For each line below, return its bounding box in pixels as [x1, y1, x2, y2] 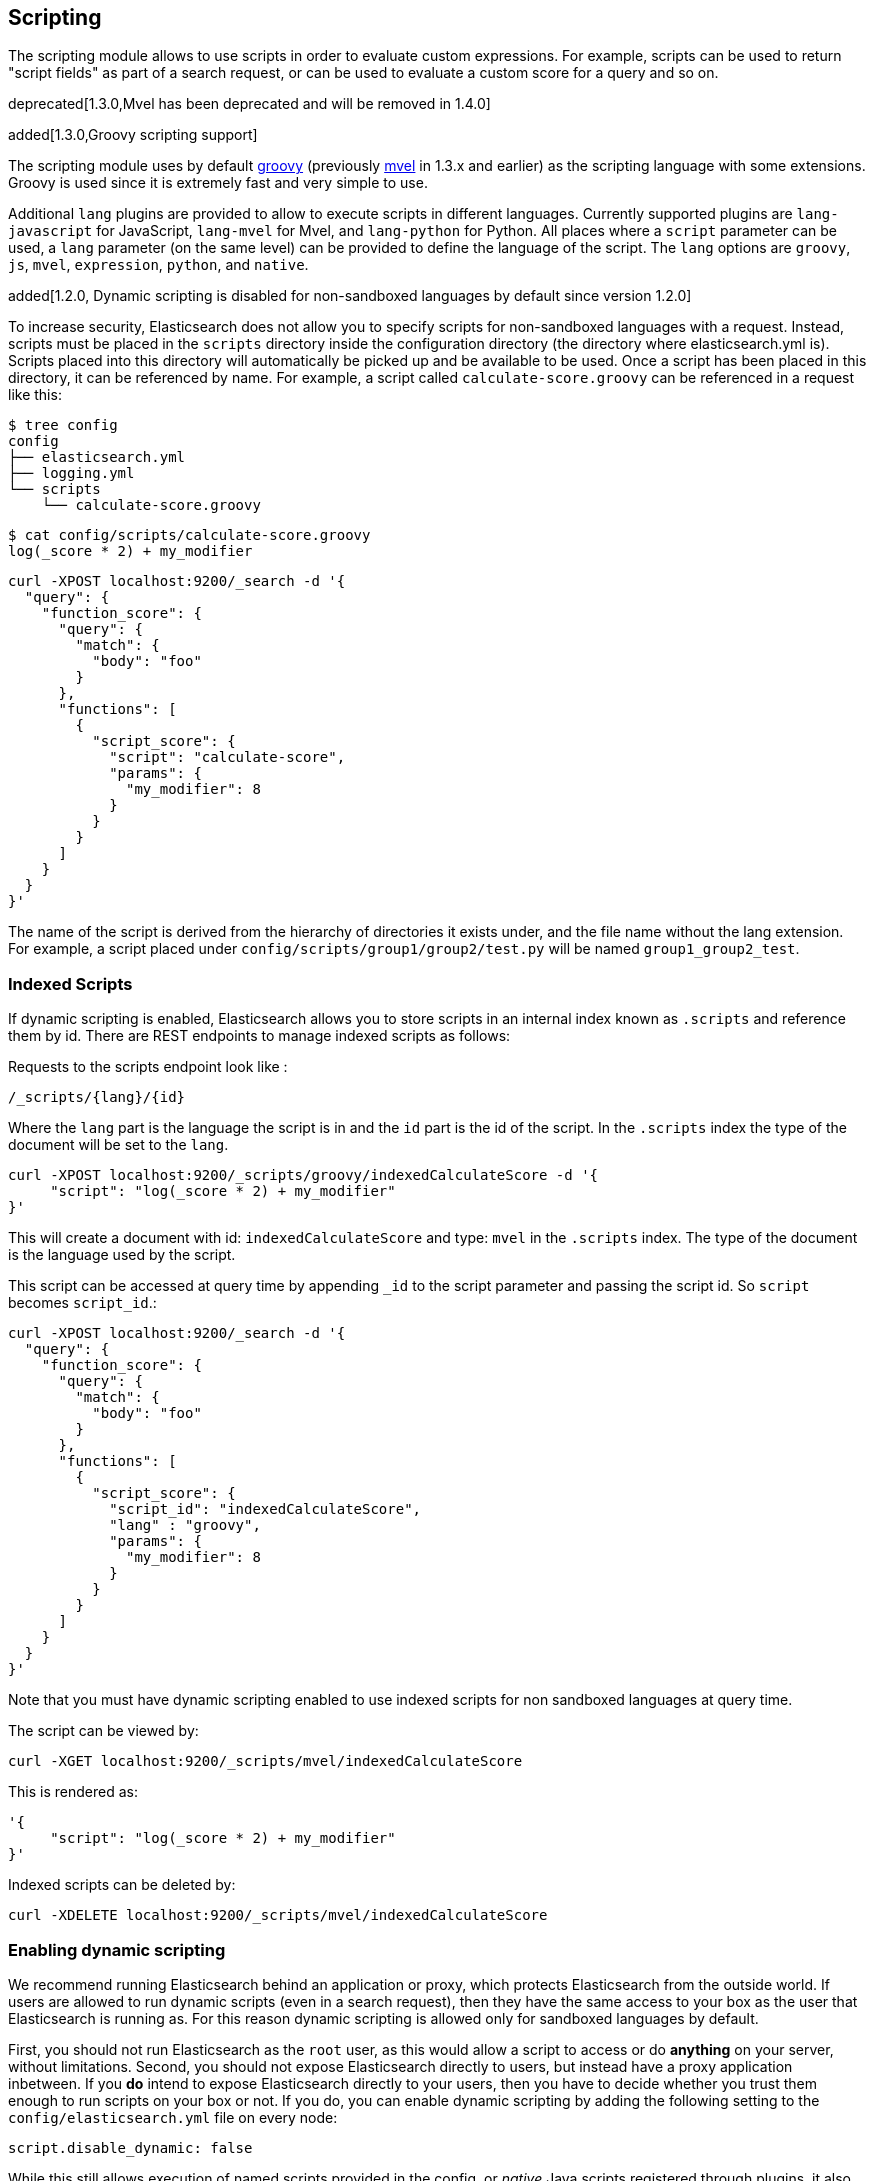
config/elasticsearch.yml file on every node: [8, 2108, 338, 2126]
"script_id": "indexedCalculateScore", [109, 1501, 422, 1518]
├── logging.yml [8, 465, 135, 482]
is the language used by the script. [8, 1246, 236, 1264]
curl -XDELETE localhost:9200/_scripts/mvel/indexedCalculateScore [8, 1907, 548, 1924]
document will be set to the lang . [8, 1136, 229, 1154]
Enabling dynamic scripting [8, 1939, 226, 1960]
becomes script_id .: [8, 1294, 157, 1312]
